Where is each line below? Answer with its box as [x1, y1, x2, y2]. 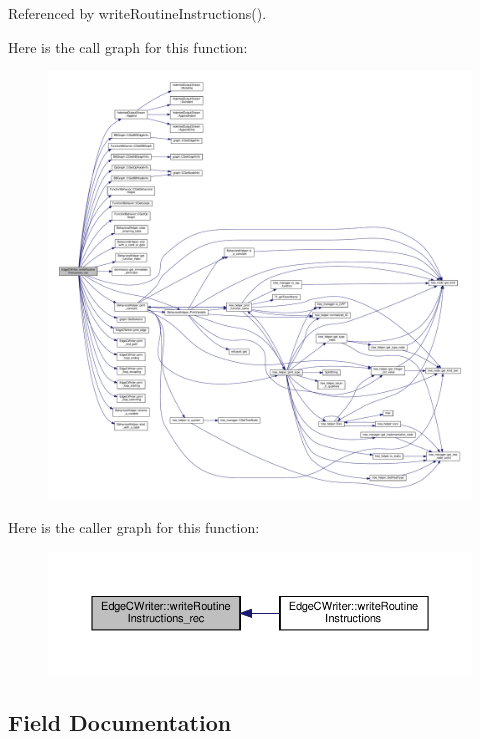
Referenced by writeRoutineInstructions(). [8, 3, 267, 23]
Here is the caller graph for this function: [8, 516, 260, 537]
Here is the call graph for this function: [8, 36, 248, 57]
